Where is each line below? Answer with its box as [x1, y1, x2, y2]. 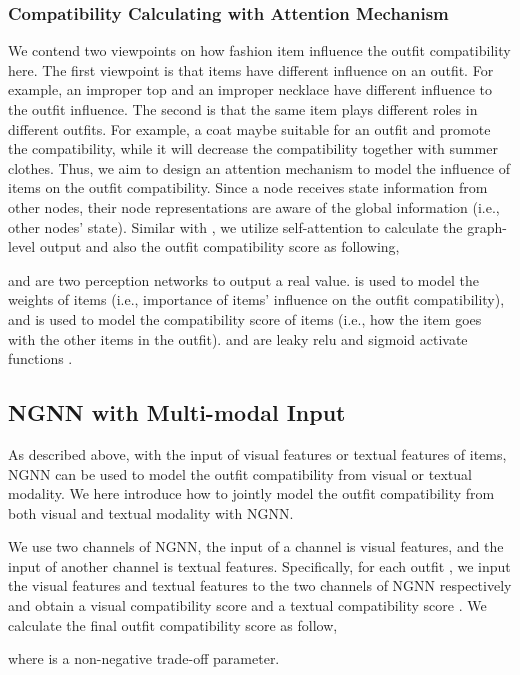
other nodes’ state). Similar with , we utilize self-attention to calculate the [8, 216, 463, 237]
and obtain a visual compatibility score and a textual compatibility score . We [8, 595, 487, 616]
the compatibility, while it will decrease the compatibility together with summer [8, 138, 498, 159]
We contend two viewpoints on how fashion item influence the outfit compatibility [8, 40, 511, 61]
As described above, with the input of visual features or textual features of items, [8, 443, 507, 464]
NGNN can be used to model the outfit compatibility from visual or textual [8, 463, 472, 484]
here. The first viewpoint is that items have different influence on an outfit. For [8, 59, 494, 80]
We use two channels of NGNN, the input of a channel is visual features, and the [8, 536, 504, 557]
